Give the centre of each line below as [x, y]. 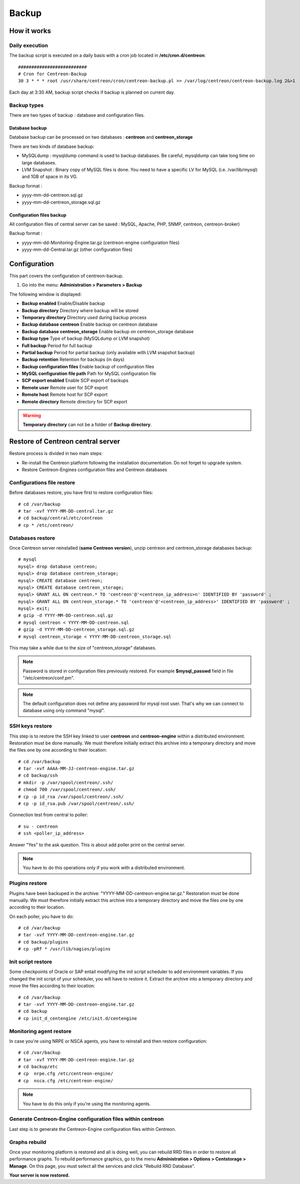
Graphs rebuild [28, 1142]
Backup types [27, 105]
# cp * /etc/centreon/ [46, 525]
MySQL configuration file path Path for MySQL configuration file [89, 374]
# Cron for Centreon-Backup [53, 74]
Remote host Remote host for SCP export [65, 395]
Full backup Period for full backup [57, 345]
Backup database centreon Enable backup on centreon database [90, 324]
